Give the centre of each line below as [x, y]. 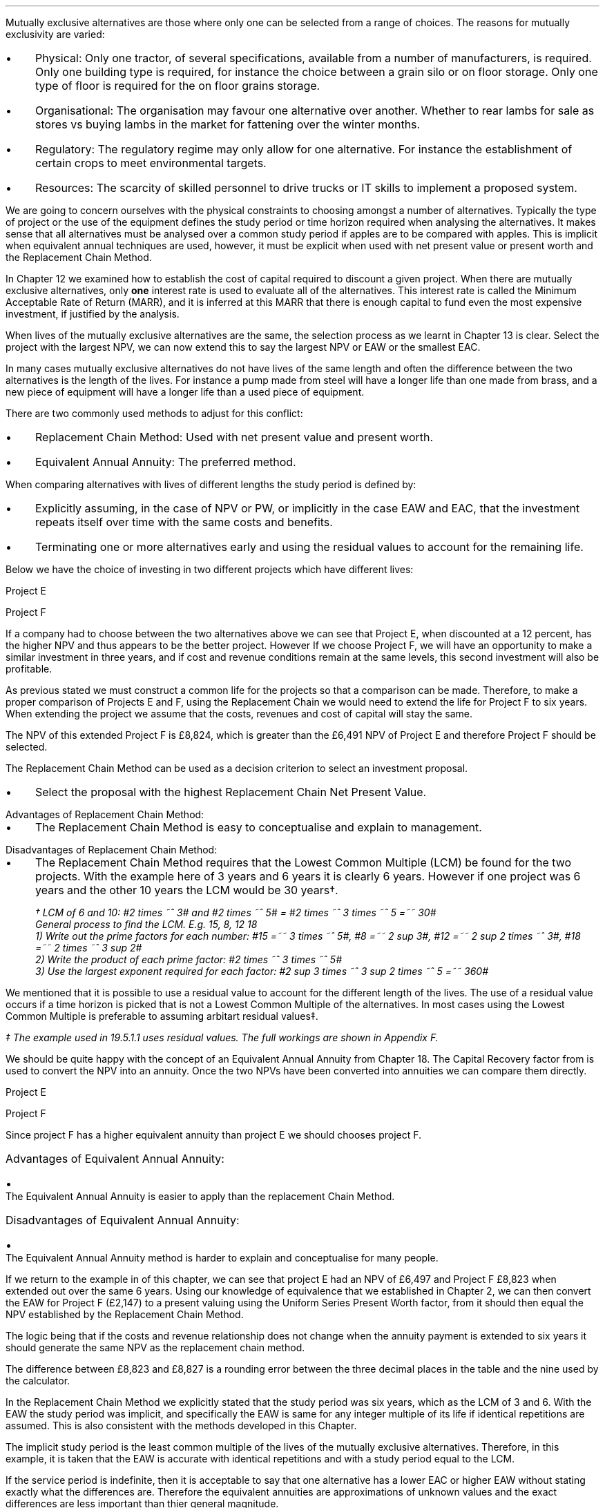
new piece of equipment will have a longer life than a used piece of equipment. [185, 392]
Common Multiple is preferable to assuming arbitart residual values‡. [162, 1016]
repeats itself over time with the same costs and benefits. [184, 522]
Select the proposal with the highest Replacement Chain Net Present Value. [231, 792]
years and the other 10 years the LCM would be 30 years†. [186, 890]
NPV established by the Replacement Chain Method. [125, 1314]
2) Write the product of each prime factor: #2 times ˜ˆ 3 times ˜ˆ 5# [189, 959]
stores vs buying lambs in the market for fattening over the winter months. [228, 124]
